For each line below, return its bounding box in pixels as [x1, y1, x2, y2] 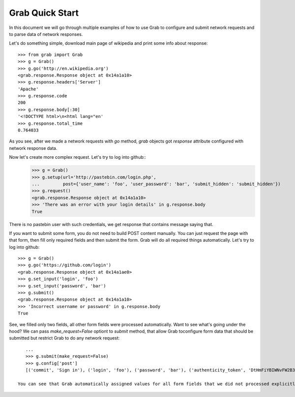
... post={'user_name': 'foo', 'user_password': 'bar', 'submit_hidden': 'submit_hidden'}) [31, 181, 281, 187]
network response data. [9, 145, 58, 151]
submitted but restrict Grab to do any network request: [9, 335, 120, 341]
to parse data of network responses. [9, 31, 83, 37]
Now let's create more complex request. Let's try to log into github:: [9, 154, 146, 160]
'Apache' [18, 86, 39, 92]
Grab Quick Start [9, 7, 79, 18]
